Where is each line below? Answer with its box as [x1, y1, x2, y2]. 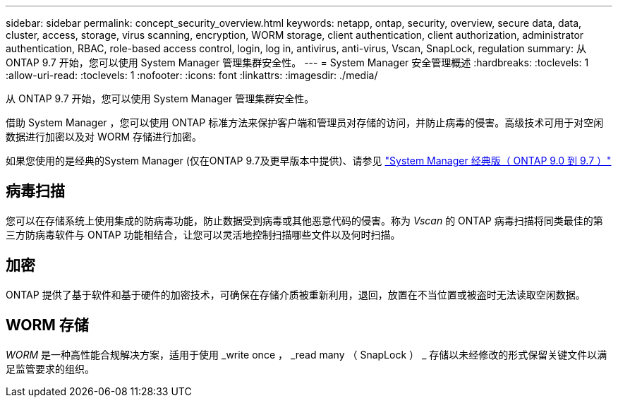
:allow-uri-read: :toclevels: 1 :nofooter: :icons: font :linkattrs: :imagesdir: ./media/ [6, 69, 378, 81]
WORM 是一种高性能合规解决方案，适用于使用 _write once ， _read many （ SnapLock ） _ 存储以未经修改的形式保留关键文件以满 [6, 348, 607, 361]
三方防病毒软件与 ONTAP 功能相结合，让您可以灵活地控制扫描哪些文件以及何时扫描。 [6, 228, 401, 241]
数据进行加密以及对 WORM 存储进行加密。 [6, 131, 202, 143]
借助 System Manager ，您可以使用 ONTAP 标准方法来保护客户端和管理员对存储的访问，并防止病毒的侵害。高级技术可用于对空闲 [6, 116, 604, 128]
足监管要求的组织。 [6, 362, 95, 375]
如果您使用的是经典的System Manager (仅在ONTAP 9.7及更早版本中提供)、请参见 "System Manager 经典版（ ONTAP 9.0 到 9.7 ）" [6, 155, 612, 167]
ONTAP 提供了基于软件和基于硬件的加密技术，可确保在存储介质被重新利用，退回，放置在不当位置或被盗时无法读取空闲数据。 [6, 288, 586, 301]
